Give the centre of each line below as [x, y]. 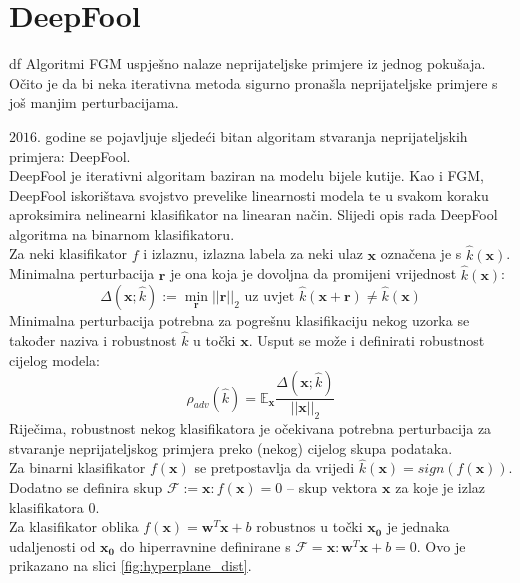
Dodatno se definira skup [86, 486]
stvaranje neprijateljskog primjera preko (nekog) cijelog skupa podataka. [231, 447]
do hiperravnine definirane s [205, 545]
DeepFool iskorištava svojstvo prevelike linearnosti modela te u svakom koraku [249, 194]
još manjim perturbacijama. [94, 102]
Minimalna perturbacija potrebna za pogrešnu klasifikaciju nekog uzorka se [239, 320]
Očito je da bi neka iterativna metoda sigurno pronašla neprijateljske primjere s [253, 82]
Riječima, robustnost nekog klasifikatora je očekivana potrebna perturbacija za [250, 427]
